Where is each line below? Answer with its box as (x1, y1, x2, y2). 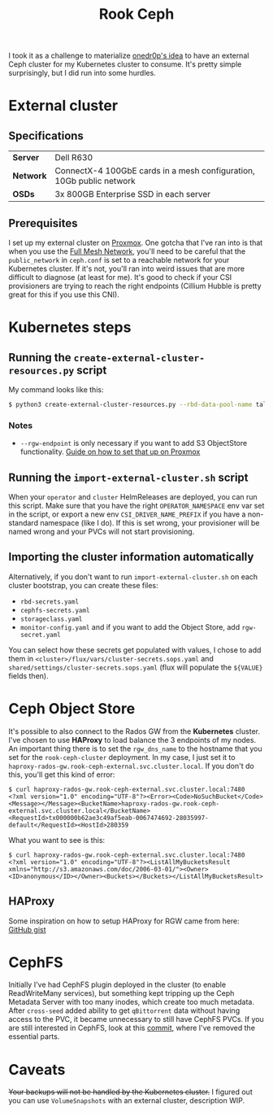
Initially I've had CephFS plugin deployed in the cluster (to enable (8, 980, 226, 989)
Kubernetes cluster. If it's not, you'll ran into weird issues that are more (8, 264, 245, 273)
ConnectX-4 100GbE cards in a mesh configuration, (54, 165, 255, 177)
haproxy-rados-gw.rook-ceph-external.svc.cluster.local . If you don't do (8, 761, 254, 770)
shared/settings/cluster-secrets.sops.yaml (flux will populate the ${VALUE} (8, 662, 263, 672)
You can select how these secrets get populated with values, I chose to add (8, 644, 262, 655)
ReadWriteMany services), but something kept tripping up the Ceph (8, 989, 235, 998)
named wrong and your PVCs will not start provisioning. (8, 526, 195, 536)
